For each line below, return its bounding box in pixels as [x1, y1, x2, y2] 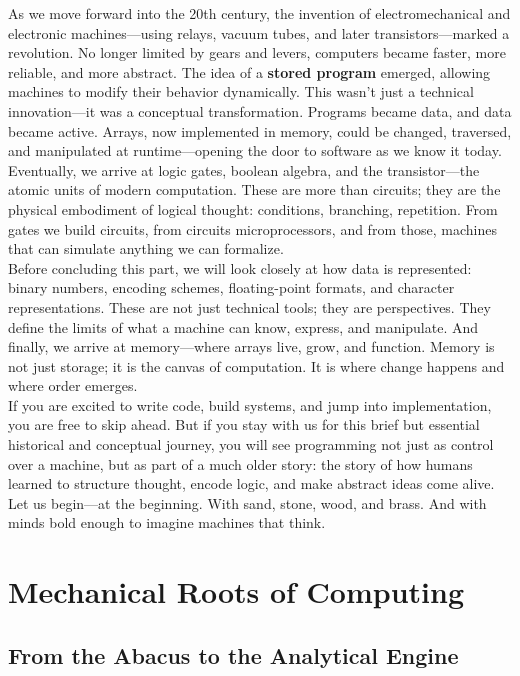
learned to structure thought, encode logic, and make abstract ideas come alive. [8, 473, 495, 494]
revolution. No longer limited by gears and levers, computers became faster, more [8, 42, 506, 63]
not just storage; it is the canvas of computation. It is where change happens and [8, 355, 505, 376]
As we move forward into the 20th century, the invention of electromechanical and [8, 3, 511, 23]
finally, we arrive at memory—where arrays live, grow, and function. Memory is [8, 336, 495, 357]
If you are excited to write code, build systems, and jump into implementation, [8, 394, 492, 415]
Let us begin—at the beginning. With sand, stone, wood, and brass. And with [8, 492, 487, 513]
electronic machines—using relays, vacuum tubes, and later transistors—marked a [8, 22, 510, 43]
